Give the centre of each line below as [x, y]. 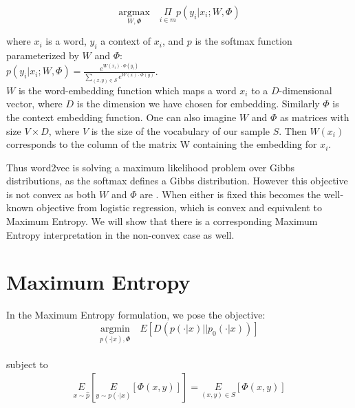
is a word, [66, 41]
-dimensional [305, 90]
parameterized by [43, 55]
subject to [27, 364]
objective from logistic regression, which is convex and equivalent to [179, 207]
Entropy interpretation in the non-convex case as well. [120, 234]
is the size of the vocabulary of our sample [181, 130]
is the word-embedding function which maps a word [127, 90]
